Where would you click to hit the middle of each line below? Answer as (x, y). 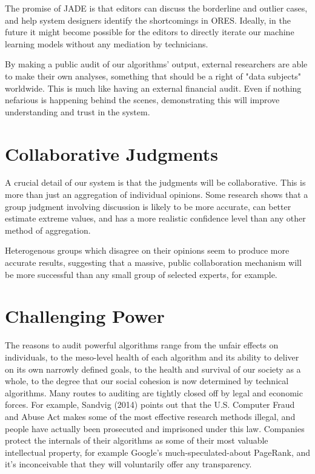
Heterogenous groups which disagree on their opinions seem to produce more (147, 250)
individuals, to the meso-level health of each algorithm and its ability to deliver (152, 357)
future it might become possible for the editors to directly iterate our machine (150, 32)
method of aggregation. (48, 230)
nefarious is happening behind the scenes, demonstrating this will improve (142, 100)
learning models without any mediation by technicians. (107, 43)
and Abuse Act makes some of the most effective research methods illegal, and (150, 416)
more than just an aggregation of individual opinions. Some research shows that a (157, 195)
